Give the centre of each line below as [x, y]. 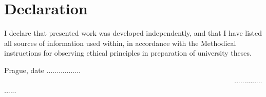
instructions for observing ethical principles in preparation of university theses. [128, 53]
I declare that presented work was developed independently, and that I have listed [133, 33]
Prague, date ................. [42, 70]
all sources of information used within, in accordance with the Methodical [120, 43]
